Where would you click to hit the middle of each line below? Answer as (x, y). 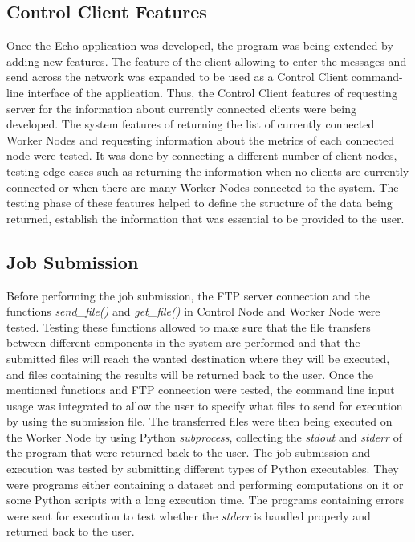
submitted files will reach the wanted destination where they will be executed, (198, 358)
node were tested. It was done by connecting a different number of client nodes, (202, 155)
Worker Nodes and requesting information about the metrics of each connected (201, 139)
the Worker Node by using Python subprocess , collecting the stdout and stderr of (204, 436)
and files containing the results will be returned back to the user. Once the (190, 374)
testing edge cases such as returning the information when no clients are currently (208, 171)
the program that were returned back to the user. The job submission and (189, 452)
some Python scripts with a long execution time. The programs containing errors (205, 500)
